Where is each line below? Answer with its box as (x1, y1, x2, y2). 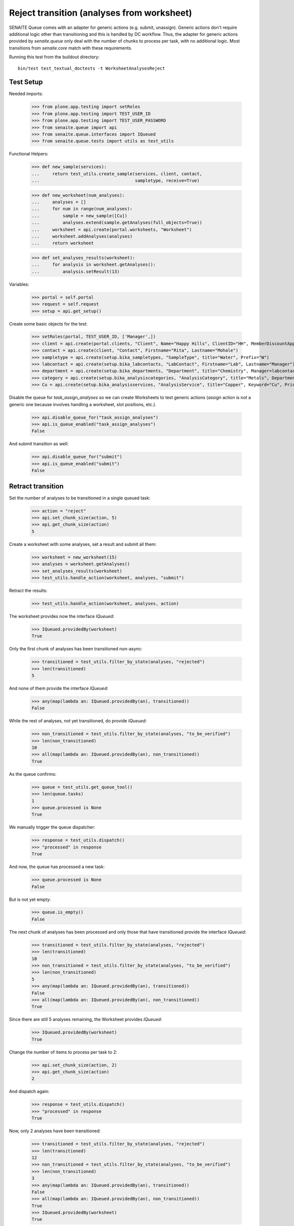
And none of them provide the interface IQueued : (9, 685, 109, 691)
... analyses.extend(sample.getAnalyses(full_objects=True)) (31, 220, 202, 226)
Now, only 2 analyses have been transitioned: (9, 1128, 101, 1134)
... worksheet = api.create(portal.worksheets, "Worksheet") (31, 227, 192, 232)
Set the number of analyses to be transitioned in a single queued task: (9, 495, 150, 501)
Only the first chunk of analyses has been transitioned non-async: (9, 646, 143, 652)
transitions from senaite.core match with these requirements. (9, 45, 132, 51)
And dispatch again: (9, 1089, 50, 1095)
